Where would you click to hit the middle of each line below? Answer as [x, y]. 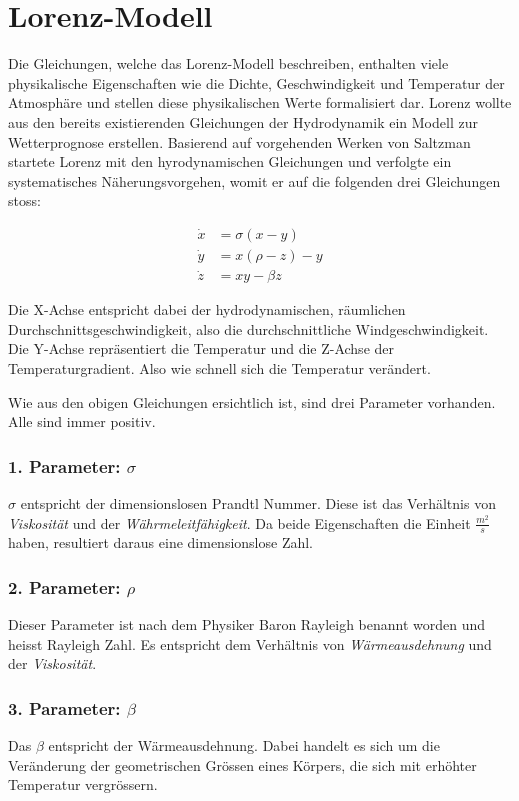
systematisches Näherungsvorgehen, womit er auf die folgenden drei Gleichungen [254, 180]
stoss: [24, 200]
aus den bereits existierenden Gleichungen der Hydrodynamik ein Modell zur [243, 121]
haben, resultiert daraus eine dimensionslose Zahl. [161, 542]
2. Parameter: [64, 586]
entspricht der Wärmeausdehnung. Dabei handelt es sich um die [244, 745]
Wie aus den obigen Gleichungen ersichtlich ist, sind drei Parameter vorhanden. [252, 401]
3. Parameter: [64, 707]
